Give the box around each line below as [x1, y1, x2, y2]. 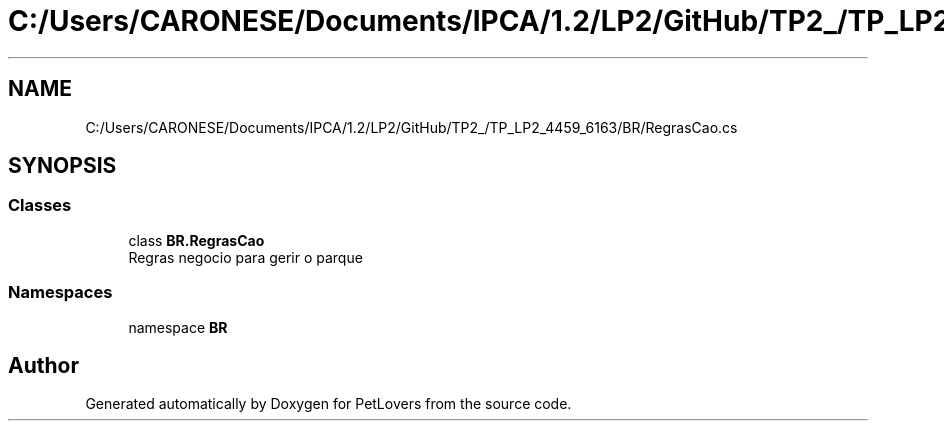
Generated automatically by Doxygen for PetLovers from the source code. [85, 395, 572, 413]
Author [8, 352, 79, 378]
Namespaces [8, 282, 113, 303]
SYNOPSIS [8, 153, 117, 179]
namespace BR [128, 318, 228, 336]
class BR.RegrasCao [128, 231, 265, 249]
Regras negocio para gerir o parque [128, 248, 363, 266]
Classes [8, 195, 72, 216]
